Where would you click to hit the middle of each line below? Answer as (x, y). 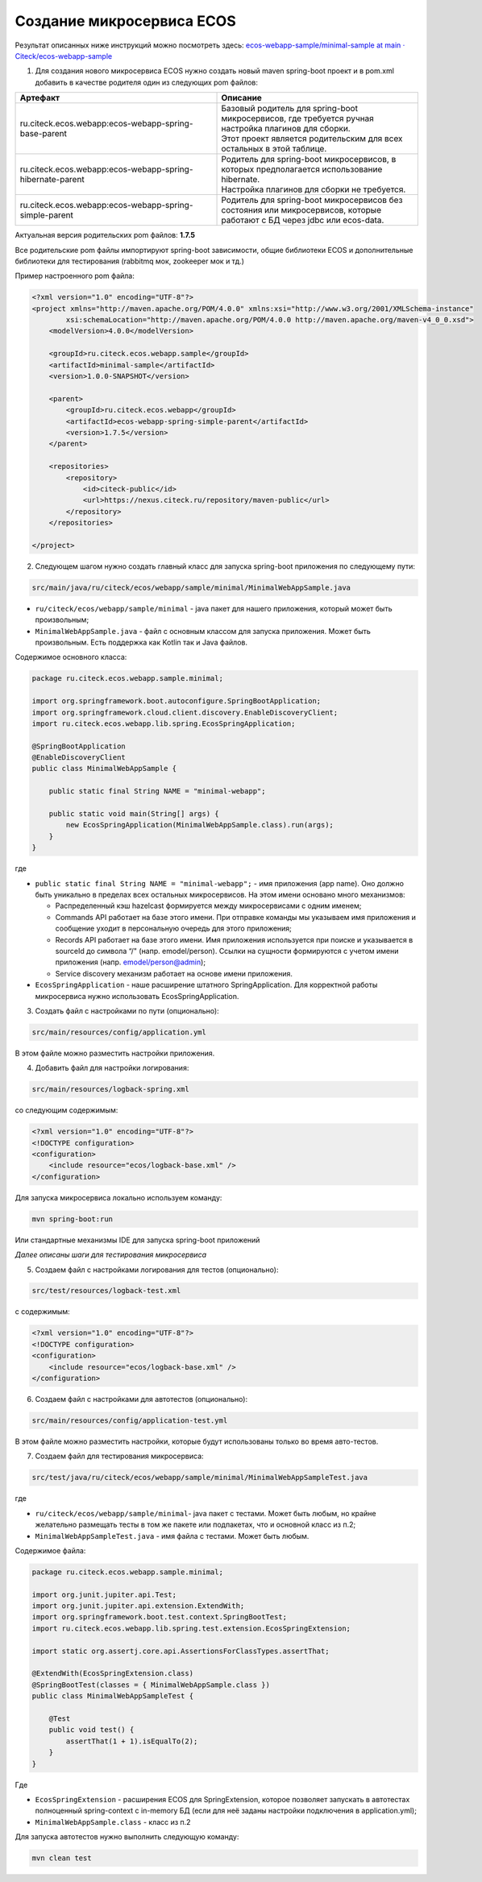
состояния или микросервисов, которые (301, 210)
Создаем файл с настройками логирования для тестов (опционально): (157, 1270)
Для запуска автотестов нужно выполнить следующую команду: (127, 1837)
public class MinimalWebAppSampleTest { (112, 1696)
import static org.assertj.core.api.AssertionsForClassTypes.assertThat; (181, 1651)
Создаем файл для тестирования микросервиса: (120, 1456)
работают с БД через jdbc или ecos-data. (303, 220)
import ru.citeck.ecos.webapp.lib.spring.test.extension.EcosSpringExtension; (191, 1628)
